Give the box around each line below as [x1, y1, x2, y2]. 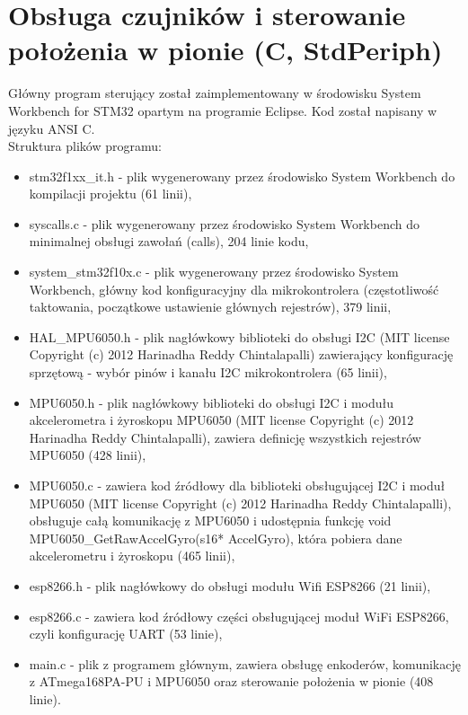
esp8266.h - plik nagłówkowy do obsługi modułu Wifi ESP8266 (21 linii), [29, 576, 431, 595]
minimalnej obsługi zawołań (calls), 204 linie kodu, [29, 232, 309, 251]
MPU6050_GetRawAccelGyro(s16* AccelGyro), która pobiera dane [29, 528, 402, 547]
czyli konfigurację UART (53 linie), [29, 624, 223, 643]
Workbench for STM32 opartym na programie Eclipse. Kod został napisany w [8, 101, 437, 119]
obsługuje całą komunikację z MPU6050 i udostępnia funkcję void [29, 511, 392, 530]
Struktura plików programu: [8, 137, 162, 155]
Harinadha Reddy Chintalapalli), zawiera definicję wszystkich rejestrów [29, 428, 421, 446]
